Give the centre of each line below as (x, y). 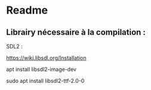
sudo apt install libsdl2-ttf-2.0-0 (45, 81)
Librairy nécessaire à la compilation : (76, 32)
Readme (27, 10)
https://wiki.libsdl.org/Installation (46, 58)
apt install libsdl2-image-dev (41, 69)
